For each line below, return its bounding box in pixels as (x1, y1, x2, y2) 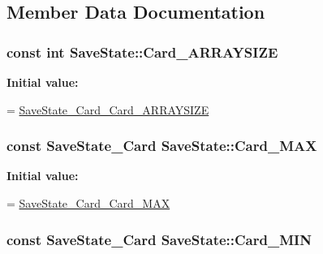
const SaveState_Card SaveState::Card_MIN (6, 229, 312, 249)
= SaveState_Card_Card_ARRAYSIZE (6, 101, 209, 118)
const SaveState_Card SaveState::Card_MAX (6, 136, 317, 156)
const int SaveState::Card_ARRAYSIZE (6, 41, 278, 62)
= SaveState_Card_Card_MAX (6, 195, 170, 211)
